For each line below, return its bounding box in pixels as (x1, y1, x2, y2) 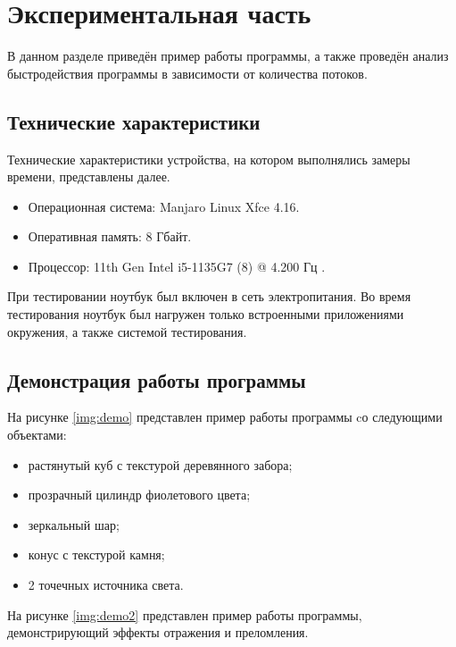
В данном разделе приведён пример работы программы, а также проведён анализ (7, 46, 449, 65)
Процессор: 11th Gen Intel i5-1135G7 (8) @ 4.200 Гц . (28, 256, 326, 275)
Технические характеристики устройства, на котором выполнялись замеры (7, 149, 410, 168)
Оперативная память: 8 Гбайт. (28, 227, 192, 246)
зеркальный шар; (28, 515, 120, 534)
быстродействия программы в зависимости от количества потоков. (7, 63, 368, 82)
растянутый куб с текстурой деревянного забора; (28, 455, 293, 474)
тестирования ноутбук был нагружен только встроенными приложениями (7, 305, 404, 323)
